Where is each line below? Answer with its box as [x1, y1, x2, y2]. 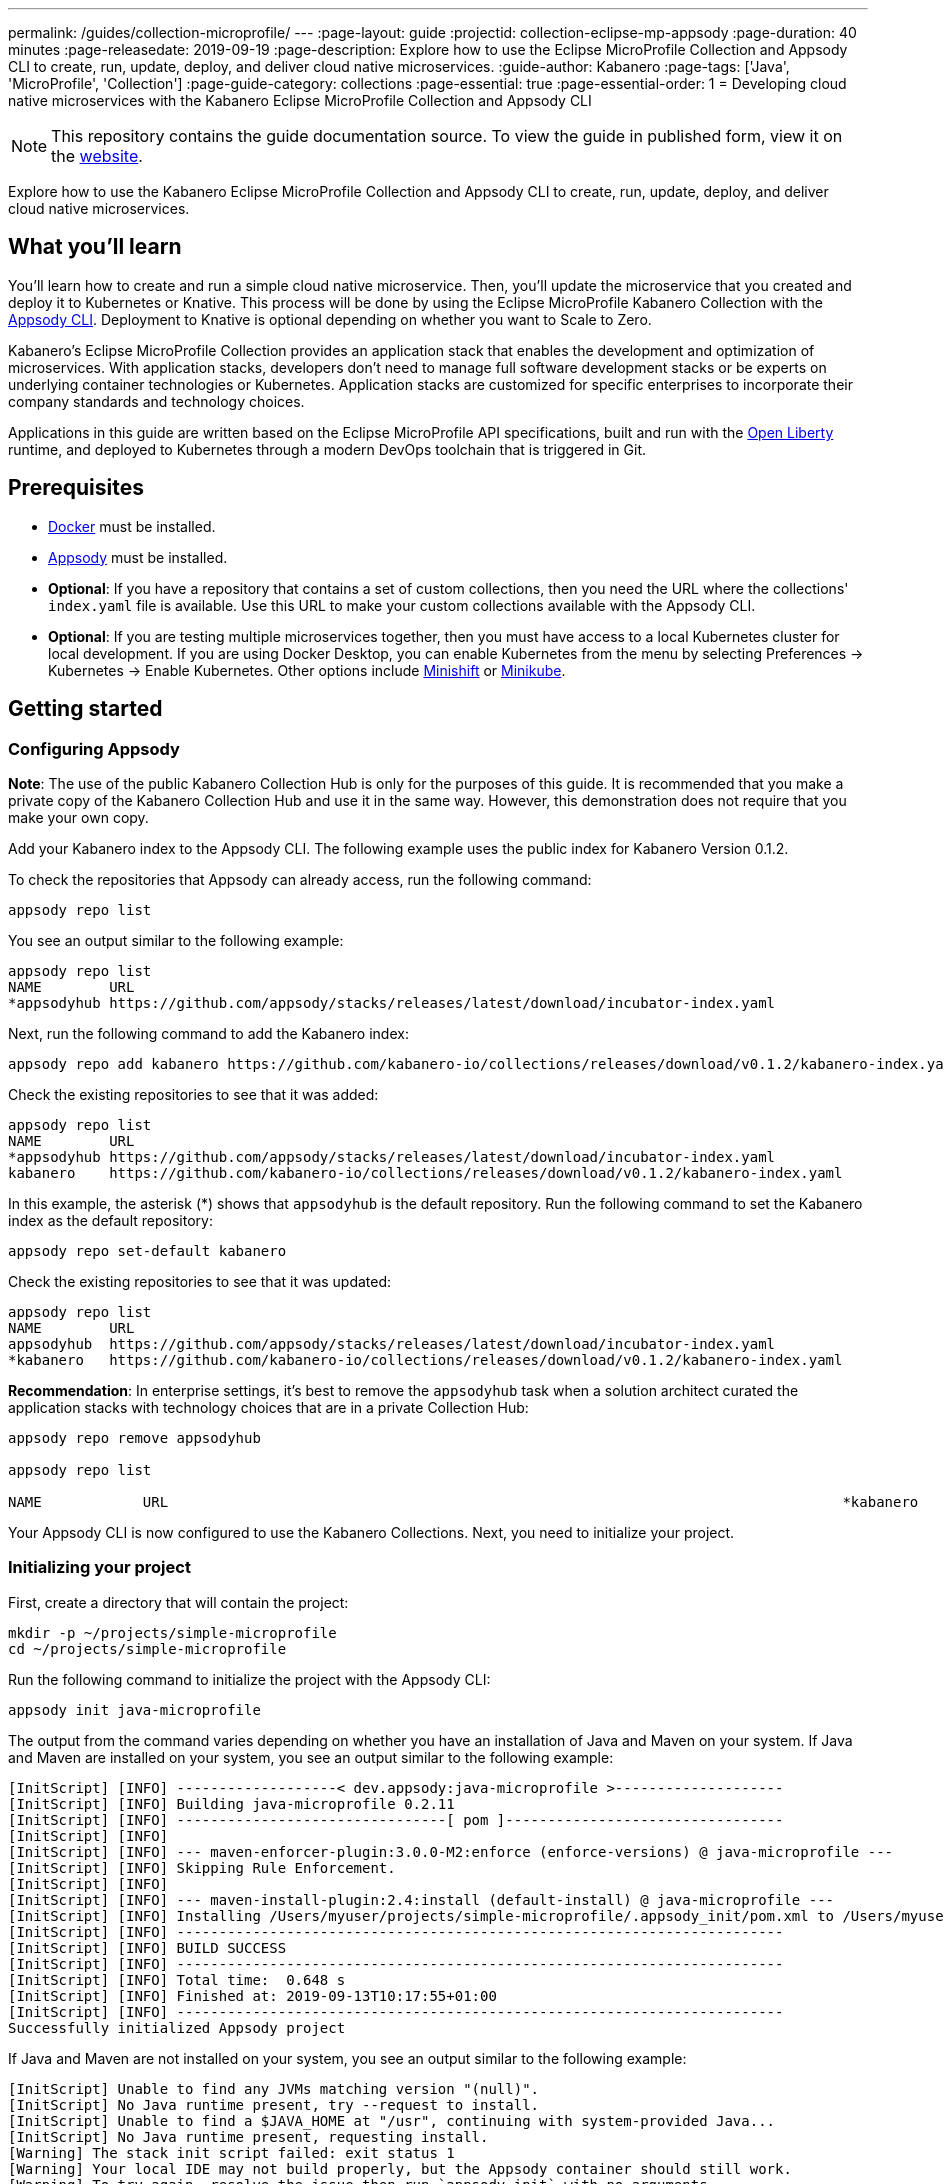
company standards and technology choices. [8, 392, 305, 410]
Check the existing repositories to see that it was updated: [8, 1272, 392, 1290]
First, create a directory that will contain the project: [8, 1593, 349, 1611]
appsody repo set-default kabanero [8, 1242, 287, 1259]
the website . [51, 146, 143, 166]
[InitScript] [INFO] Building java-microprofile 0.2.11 [8, 1795, 455, 1812]
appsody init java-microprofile [8, 1701, 261, 1718]
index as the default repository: [8, 1211, 213, 1229]
